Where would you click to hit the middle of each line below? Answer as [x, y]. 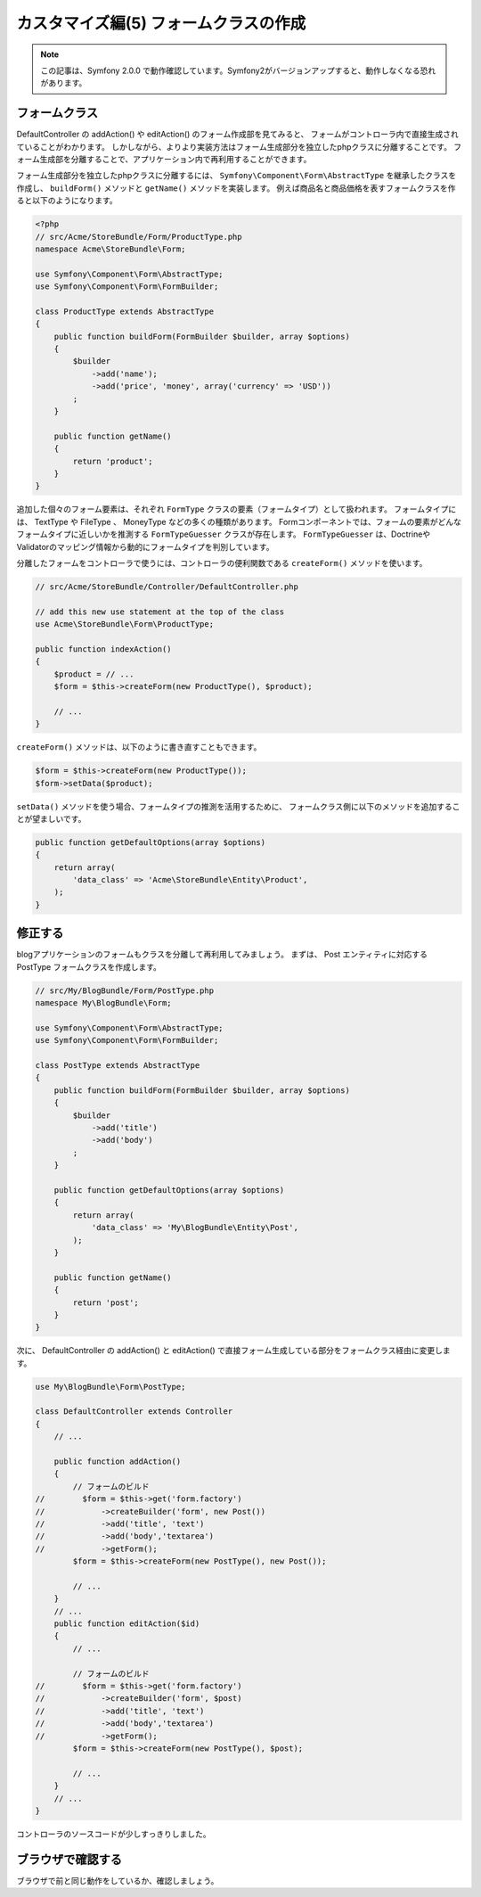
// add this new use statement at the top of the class [160, 612]
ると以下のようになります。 [67, 201]
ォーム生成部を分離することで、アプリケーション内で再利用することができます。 [164, 160]
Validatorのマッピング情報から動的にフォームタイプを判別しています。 [145, 546]
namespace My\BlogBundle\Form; [104, 1003]
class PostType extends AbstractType [118, 1066]
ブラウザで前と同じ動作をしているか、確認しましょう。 [118, 1880]
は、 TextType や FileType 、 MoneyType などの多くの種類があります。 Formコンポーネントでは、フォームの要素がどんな [239, 521]
